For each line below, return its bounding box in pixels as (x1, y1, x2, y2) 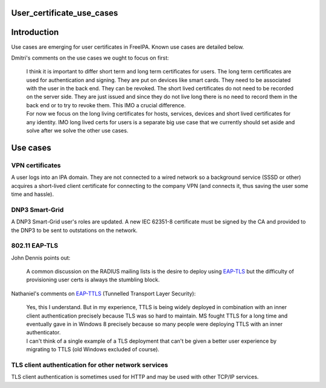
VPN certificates (11, 161, 62, 169)
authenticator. (26, 329, 61, 336)
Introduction (11, 27, 59, 37)
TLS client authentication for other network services (11, 360, 168, 369)
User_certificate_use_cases (11, 8, 118, 18)
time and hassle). (11, 190, 54, 198)
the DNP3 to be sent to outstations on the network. (11, 227, 138, 234)
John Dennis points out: (11, 254, 71, 261)
